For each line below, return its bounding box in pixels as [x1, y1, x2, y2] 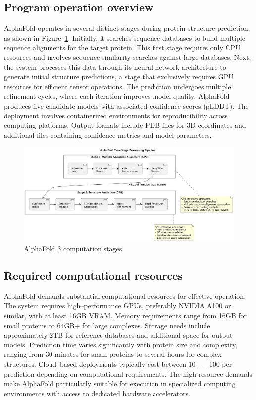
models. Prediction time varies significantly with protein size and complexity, [4, 339, 238, 349]
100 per [209, 358, 232, 369]
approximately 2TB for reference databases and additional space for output [4, 330, 233, 340]
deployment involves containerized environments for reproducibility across [4, 110, 228, 120]
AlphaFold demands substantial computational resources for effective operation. [4, 290, 246, 301]
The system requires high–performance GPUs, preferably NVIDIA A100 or [4, 300, 231, 311]
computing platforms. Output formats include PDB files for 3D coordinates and [4, 120, 246, 130]
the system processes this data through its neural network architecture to [4, 61, 226, 72]
